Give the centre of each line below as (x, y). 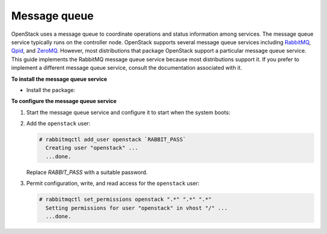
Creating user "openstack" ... (92, 148)
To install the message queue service (59, 79)
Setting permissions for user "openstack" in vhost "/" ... (137, 208)
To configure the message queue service (64, 101)
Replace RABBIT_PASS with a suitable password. (87, 172)
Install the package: (51, 90)
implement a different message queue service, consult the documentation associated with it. (127, 68)
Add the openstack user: (58, 124)
